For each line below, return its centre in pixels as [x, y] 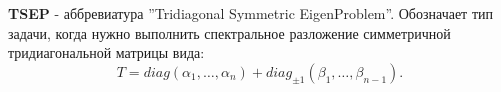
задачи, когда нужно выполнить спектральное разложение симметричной [229, 32]
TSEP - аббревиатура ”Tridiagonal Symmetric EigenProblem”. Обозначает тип [251, 13]
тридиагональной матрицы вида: [106, 52]
